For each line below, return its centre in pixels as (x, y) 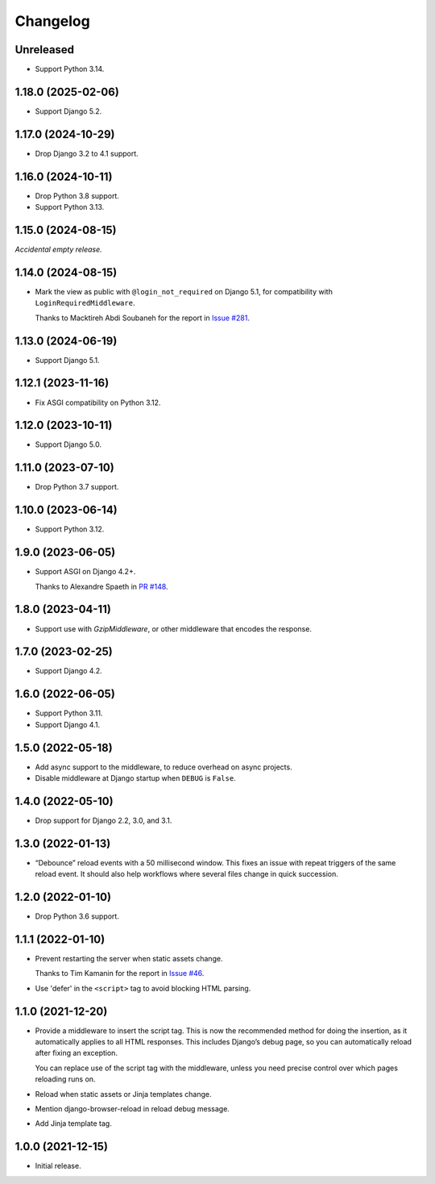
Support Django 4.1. (68, 724)
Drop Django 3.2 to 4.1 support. (87, 153)
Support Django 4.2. (68, 671)
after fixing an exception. (77, 1053)
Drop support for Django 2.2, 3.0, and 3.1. (104, 820)
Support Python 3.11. (69, 713)
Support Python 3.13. (70, 207)
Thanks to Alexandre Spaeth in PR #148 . (101, 586)
